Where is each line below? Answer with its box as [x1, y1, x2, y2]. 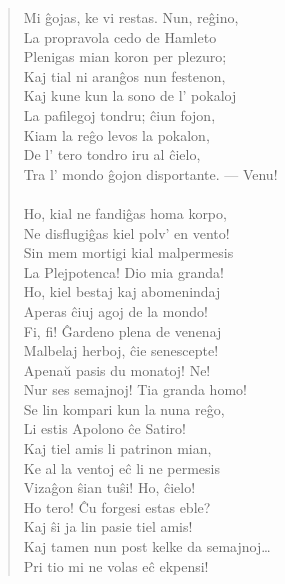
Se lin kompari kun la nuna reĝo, [23, 398, 225, 419]
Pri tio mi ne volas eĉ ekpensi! [23, 555, 209, 576]
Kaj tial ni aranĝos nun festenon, [23, 65, 226, 86]
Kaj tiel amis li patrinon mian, [23, 438, 212, 459]
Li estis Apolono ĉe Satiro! [23, 418, 186, 439]
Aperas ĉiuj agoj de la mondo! [23, 300, 208, 321]
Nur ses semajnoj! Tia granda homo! [23, 379, 247, 400]
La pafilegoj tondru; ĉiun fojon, [23, 104, 216, 125]
